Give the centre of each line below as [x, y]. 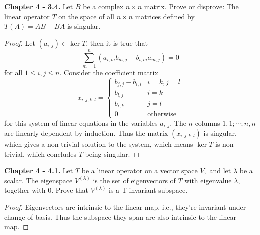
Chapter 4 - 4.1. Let [39, 171]
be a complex [103, 6]
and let [220, 171]
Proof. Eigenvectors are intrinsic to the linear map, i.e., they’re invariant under [125, 207]
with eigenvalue [208, 180]
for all [13, 72]
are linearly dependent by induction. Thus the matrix [86, 133]
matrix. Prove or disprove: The [191, 6]
